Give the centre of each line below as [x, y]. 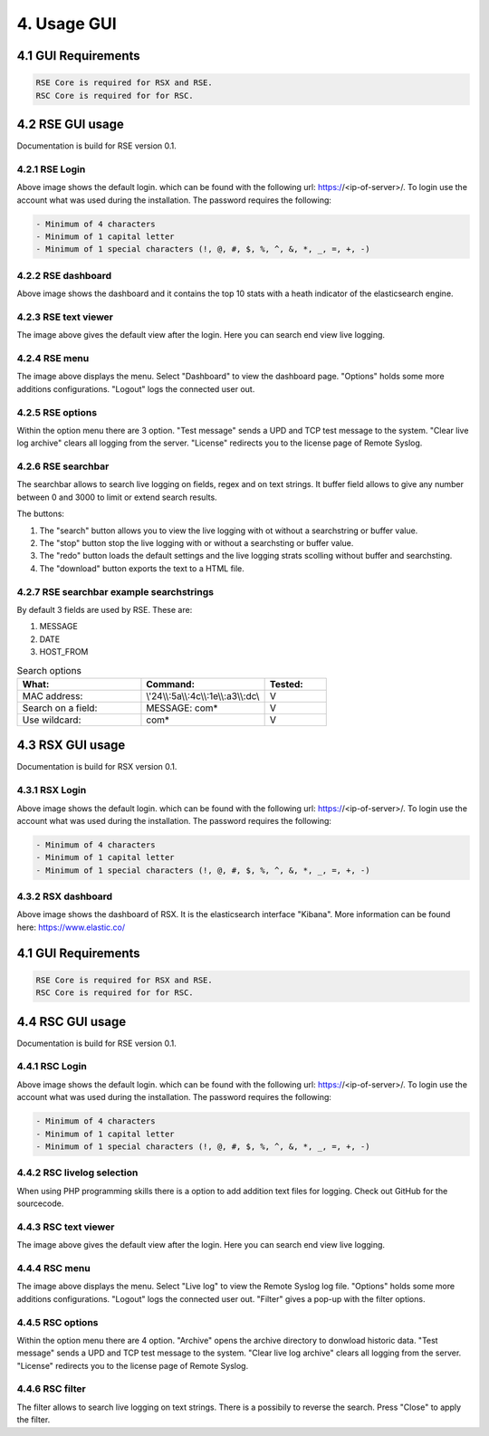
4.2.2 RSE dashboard [64, 275]
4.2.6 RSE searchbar [63, 466]
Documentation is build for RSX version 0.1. [97, 767]
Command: [170, 684]
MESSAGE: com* [182, 708]
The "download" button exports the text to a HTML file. [142, 568]
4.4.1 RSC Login [52, 1067]
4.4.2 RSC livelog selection [77, 1173]
